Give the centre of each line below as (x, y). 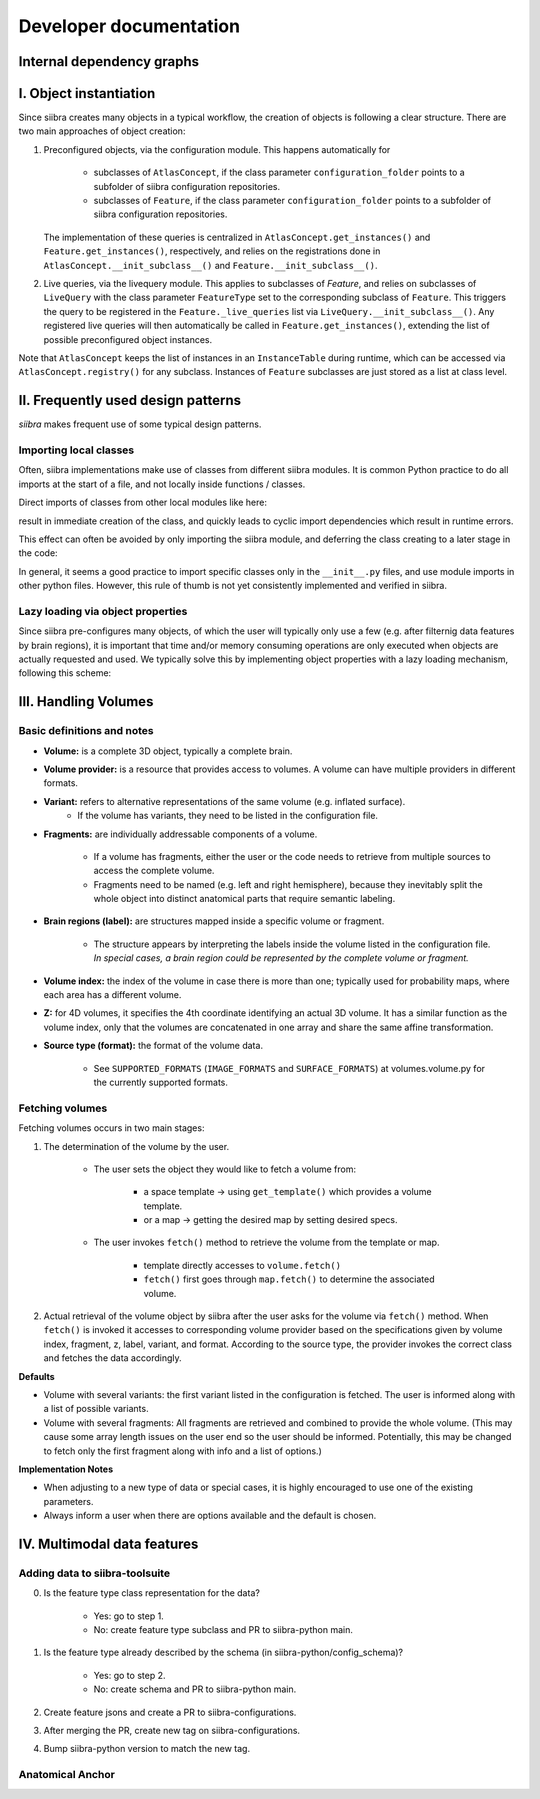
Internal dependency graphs (109, 61)
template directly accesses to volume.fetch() (242, 1265)
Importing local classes (76, 450)
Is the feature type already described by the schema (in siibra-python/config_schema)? (223, 1652)
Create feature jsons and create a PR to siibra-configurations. (170, 1712)
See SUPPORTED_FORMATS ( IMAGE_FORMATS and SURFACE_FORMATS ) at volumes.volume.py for (289, 1068)
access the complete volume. (154, 871)
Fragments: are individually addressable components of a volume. (180, 834)
